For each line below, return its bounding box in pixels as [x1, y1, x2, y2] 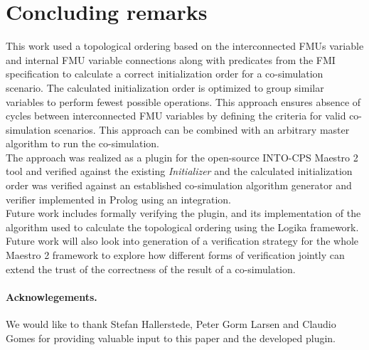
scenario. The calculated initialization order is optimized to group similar [6, 80, 324, 95]
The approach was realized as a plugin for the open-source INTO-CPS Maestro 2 [6, 149, 358, 164]
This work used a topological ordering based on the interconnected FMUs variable [6, 38, 364, 53]
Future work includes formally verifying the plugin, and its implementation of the [6, 206, 361, 221]
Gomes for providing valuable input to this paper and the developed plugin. [6, 330, 336, 345]
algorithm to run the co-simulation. [6, 136, 160, 151]
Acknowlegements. [6, 289, 97, 304]
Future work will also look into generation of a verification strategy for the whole [6, 233, 359, 248]
